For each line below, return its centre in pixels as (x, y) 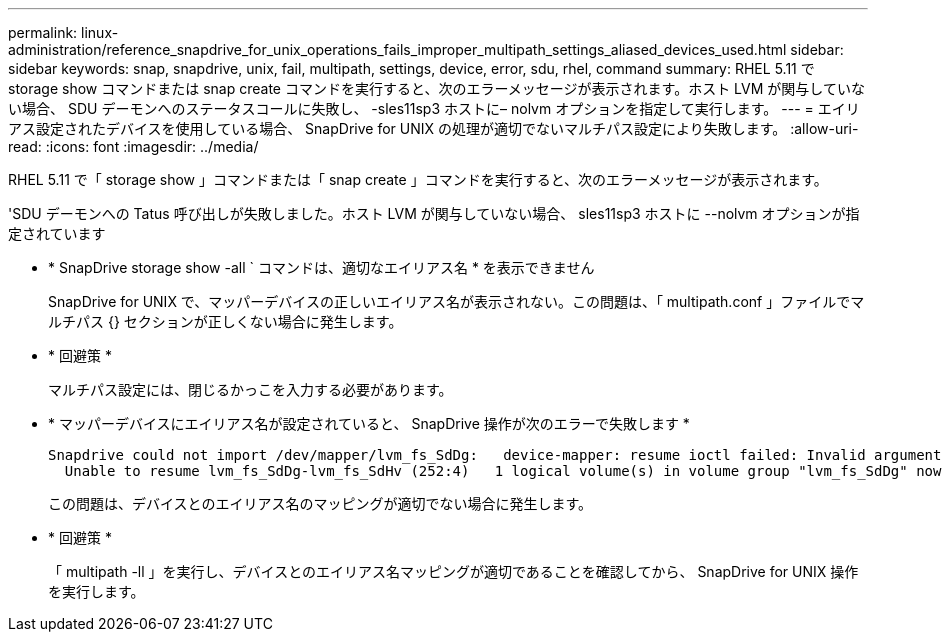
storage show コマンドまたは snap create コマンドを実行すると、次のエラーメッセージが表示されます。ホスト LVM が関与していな (436, 88)
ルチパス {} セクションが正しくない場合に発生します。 (225, 321)
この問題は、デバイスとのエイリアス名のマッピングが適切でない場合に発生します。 (320, 503)
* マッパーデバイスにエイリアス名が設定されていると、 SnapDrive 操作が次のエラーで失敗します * (369, 423)
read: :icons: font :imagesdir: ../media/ (133, 146)
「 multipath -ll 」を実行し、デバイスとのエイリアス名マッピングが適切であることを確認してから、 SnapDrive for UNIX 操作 (453, 571)
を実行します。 (96, 591)
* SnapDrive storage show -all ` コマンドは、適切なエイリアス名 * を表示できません (321, 267)
